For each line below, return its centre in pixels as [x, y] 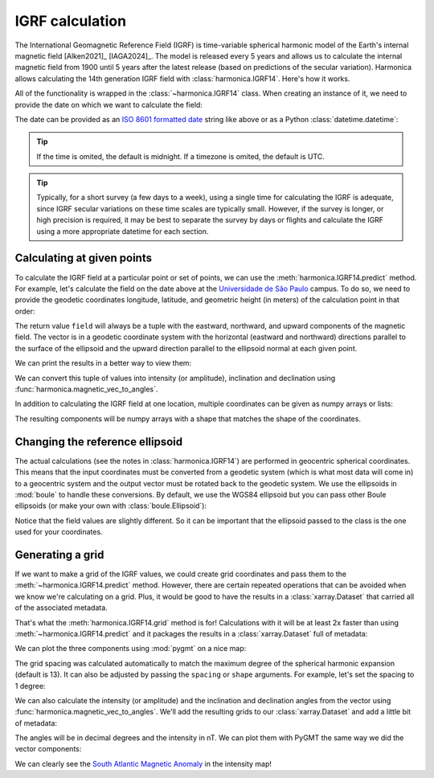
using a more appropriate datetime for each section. [123, 231]
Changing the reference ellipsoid [99, 442]
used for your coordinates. [59, 532]
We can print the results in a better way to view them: [103, 363]
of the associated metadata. [61, 608]
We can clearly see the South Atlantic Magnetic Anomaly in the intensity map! [143, 764]
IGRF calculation [71, 21]
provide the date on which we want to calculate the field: [108, 104]
